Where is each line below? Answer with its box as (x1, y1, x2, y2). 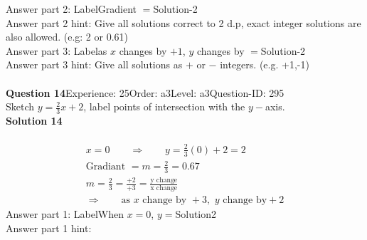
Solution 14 (6, 113, 63, 127)
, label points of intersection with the (83, 99, 245, 114)
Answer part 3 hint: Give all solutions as (6, 57, 183, 72)
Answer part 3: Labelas (6, 43, 107, 58)
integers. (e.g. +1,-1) (220, 57, 309, 72)
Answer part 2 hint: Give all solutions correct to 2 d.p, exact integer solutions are (6, 15, 361, 30)
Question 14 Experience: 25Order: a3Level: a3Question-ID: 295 (6, 85, 284, 100)
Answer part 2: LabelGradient (6, 1, 137, 16)
